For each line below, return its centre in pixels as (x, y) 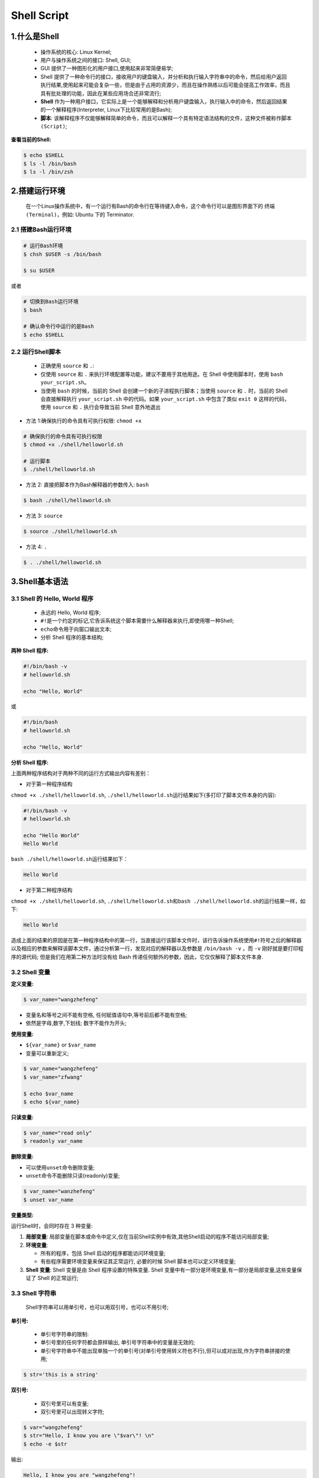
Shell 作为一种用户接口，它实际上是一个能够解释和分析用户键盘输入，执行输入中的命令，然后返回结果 (164, 101)
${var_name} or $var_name (61, 1045)
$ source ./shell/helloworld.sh (70, 531)
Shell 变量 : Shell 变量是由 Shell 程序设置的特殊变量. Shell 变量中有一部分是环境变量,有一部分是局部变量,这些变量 (161, 1270)
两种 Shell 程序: (30, 651)
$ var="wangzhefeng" (53, 1427)
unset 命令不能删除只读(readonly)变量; (73, 1176)
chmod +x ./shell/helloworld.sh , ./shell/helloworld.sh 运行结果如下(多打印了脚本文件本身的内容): (144, 795)
